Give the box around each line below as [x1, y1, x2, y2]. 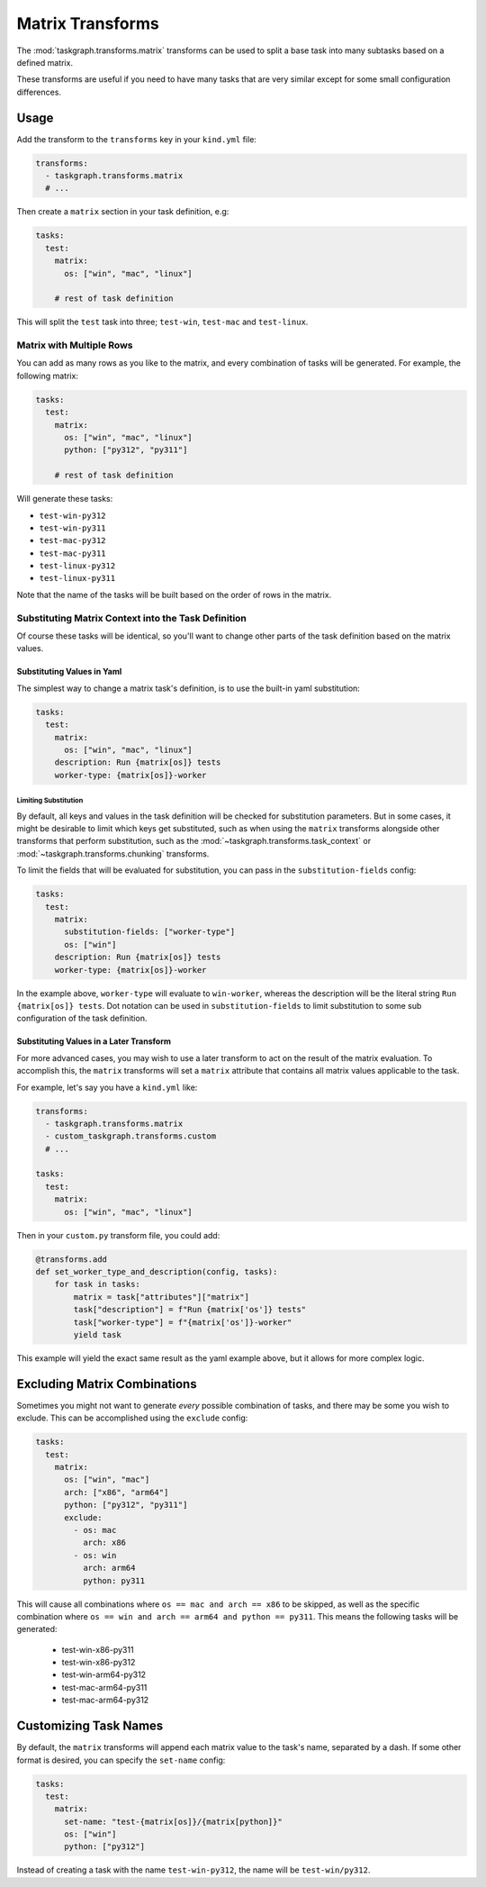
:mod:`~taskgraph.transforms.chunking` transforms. [16, 848, 210, 859]
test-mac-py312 [39, 536, 107, 546]
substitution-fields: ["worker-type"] [64, 927, 236, 937]
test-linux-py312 [39, 561, 116, 571]
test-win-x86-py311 [61, 1644, 134, 1655]
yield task [73, 1329, 121, 1339]
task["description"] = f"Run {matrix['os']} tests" [73, 1304, 307, 1315]
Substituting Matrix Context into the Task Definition [16, 612, 247, 624]
